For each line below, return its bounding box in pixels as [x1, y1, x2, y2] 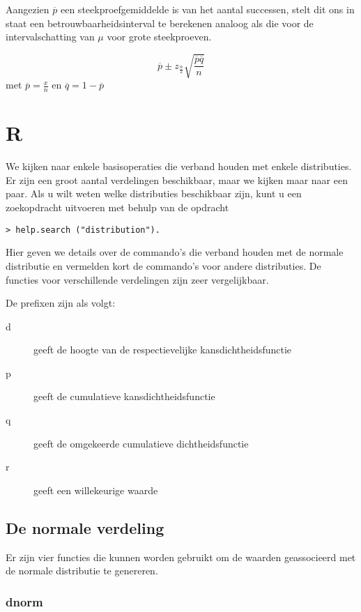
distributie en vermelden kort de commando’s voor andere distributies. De [6, 258, 321, 273]
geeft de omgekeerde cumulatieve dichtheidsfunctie [33, 436, 249, 450]
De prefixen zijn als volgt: [6, 296, 116, 310]
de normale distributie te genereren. [6, 563, 158, 578]
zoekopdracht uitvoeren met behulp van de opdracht [6, 200, 229, 215]
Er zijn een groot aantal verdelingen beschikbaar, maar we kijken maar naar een [6, 172, 348, 187]
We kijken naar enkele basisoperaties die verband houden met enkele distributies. [6, 159, 352, 174]
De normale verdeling [6, 517, 164, 538]
